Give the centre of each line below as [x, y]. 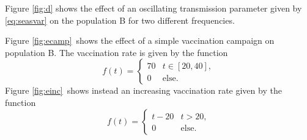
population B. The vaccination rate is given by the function [117, 52]
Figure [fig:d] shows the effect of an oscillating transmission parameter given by [153, 8]
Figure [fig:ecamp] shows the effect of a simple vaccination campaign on [140, 40]
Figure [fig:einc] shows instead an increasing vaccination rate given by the [143, 90]
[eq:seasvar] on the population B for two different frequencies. [120, 20]
